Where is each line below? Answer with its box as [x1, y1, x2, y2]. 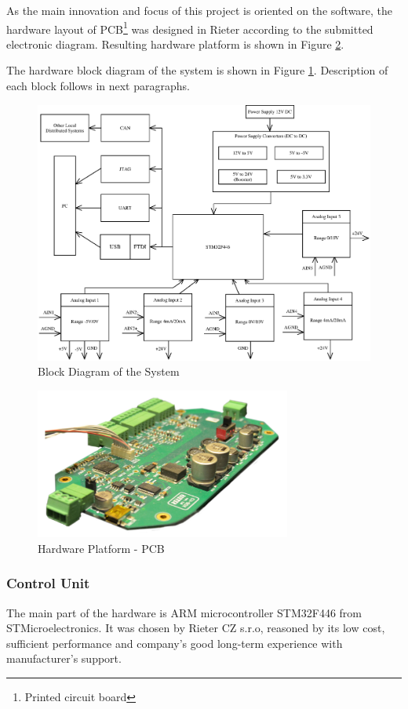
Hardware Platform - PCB [38, 540, 165, 556]
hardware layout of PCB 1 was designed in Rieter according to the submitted [6, 18, 373, 37]
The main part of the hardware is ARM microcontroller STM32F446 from [6, 604, 362, 620]
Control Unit [6, 573, 90, 593]
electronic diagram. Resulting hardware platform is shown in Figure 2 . [6, 35, 344, 52]
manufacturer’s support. [6, 650, 122, 667]
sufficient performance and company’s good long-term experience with [6, 634, 343, 651]
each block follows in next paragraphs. [6, 78, 190, 94]
